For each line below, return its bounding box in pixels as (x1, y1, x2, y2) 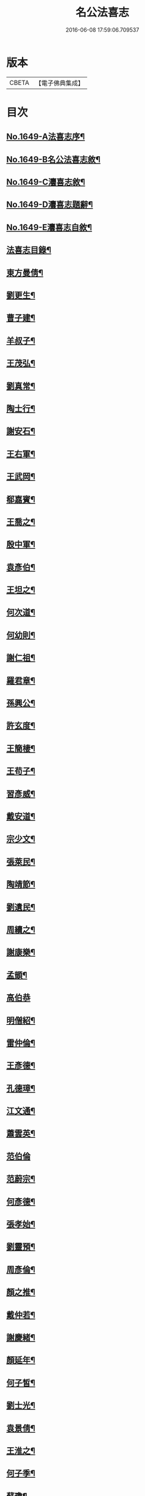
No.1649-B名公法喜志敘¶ (6, 154, 101, 165)
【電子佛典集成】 (35, 79, 84, 87)
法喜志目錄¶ (6, 245, 52, 255)
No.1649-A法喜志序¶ (6, 132, 85, 142)
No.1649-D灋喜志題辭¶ (6, 200, 93, 210)
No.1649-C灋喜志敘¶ (6, 177, 85, 187)
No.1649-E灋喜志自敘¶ (6, 222, 93, 233)
